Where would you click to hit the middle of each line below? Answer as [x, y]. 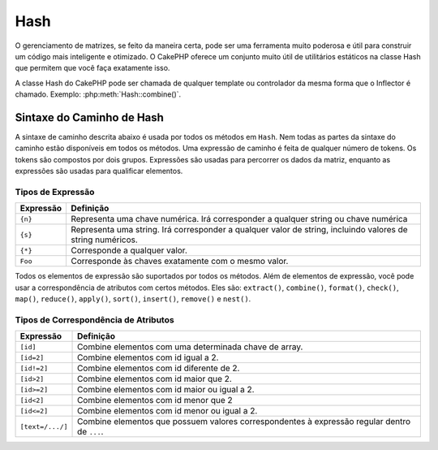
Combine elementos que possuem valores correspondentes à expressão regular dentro [244, 422]
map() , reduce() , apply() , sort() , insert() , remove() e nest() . [133, 299]
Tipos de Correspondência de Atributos [94, 319]
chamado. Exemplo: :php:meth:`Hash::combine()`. [98, 94]
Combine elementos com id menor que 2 [155, 400]
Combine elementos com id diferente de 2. [159, 368]
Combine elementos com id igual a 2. [148, 357]
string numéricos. [104, 240]
